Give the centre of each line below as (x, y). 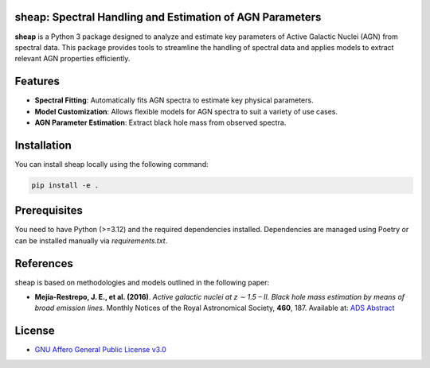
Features (37, 81)
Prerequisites (49, 211)
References (44, 263)
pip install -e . (65, 185)
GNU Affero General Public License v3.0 (100, 350)
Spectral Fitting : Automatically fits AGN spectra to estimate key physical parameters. (174, 100)
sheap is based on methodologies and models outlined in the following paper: (142, 282)
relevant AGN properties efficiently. (72, 59)
